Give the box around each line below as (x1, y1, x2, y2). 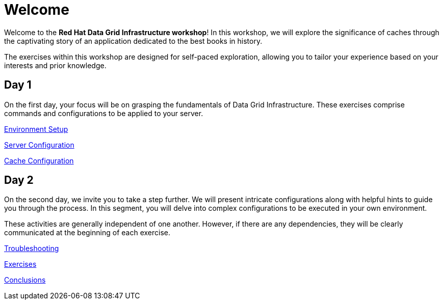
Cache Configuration (4, 156, 74, 165)
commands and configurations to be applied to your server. (4, 108, 203, 118)
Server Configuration (4, 140, 74, 149)
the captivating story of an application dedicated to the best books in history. (4, 36, 263, 45)
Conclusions (4, 275, 46, 285)
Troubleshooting (4, 244, 59, 253)
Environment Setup (4, 124, 68, 133)
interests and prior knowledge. (4, 61, 107, 70)
